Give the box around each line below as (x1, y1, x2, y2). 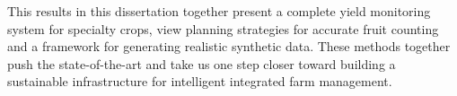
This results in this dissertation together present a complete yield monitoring (7, 2, 431, 20)
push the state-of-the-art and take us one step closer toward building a (7, 54, 396, 73)
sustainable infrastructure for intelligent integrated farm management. (7, 72, 392, 91)
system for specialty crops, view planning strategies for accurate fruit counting (7, 19, 439, 38)
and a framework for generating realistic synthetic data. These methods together (7, 37, 451, 56)
